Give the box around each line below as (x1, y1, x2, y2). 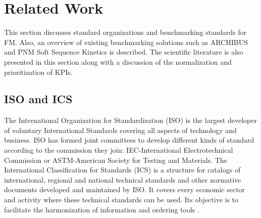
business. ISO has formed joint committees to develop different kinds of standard (4, 135, 254, 145)
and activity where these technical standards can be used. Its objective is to (4, 194, 239, 205)
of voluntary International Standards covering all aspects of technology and (4, 124, 237, 135)
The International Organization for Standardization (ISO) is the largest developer (4, 115, 257, 125)
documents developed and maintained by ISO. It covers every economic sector (4, 184, 245, 195)
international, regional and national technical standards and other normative (4, 174, 241, 185)
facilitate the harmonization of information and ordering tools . (4, 204, 199, 214)
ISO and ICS (4, 91, 73, 107)
